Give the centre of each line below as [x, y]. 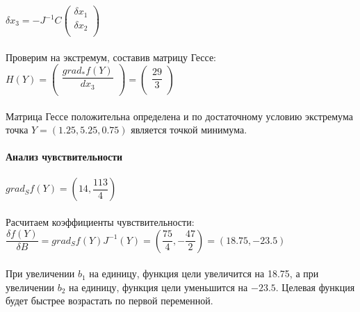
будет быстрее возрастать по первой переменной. [109, 301]
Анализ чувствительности [64, 157]
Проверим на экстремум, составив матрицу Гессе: [111, 57]
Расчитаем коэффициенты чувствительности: [100, 222]
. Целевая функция [315, 287]
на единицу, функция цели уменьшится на [158, 287]
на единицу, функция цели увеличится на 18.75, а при [204, 273]
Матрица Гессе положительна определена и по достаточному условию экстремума [179, 116]
